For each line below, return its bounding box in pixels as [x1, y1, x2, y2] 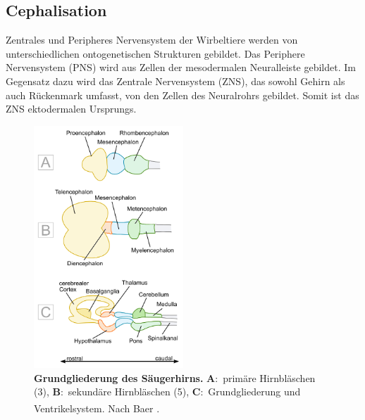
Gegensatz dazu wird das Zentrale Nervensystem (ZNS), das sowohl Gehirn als [6, 73, 345, 88]
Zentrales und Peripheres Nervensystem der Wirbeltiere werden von [6, 32, 298, 47]
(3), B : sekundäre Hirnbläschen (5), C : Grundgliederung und [34, 384, 301, 399]
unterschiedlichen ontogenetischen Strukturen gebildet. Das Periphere [6, 46, 305, 61]
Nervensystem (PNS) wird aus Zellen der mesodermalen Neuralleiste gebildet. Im [6, 60, 356, 75]
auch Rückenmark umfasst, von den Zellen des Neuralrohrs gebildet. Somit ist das [6, 87, 359, 102]
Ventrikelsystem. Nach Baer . [34, 400, 160, 415]
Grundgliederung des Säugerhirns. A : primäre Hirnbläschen [34, 370, 316, 385]
